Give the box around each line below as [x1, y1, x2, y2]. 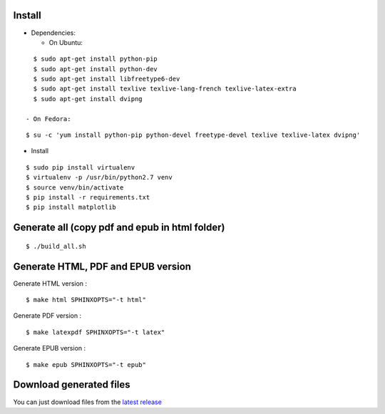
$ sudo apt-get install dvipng [33, 95, 143, 103]
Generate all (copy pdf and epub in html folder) [13, 222, 225, 234]
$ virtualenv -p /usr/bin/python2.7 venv [26, 173, 173, 182]
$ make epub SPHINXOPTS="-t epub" [26, 361, 146, 368]
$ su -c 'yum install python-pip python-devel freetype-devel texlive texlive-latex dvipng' [26, 131, 361, 139]
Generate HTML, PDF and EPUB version [13, 260, 192, 272]
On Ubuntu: [48, 38, 83, 46]
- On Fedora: [26, 115, 71, 123]
